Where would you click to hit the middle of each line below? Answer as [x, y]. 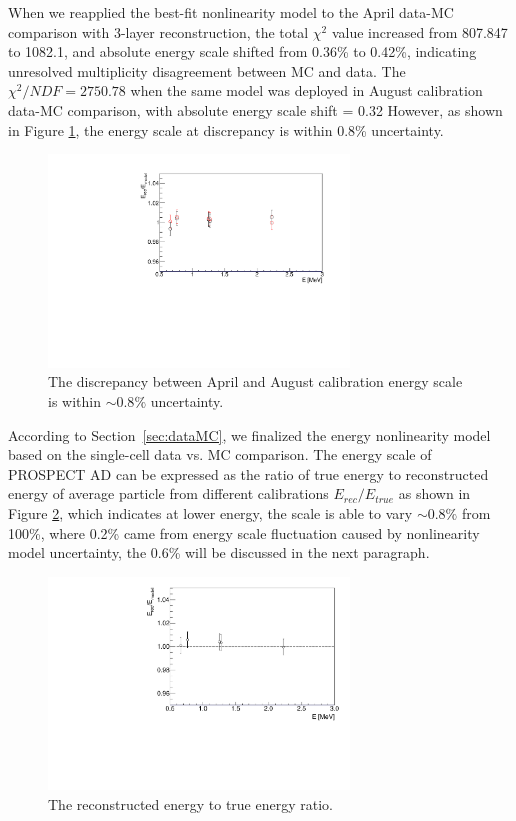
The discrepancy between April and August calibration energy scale [255, 381]
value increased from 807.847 [419, 31]
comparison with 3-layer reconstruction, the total [158, 31]
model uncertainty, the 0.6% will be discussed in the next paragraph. [219, 552]
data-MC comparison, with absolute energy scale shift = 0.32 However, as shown [255, 109]
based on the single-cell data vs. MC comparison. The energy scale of [220, 454]
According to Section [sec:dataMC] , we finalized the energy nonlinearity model [249, 434]
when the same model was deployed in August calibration [306, 90]
